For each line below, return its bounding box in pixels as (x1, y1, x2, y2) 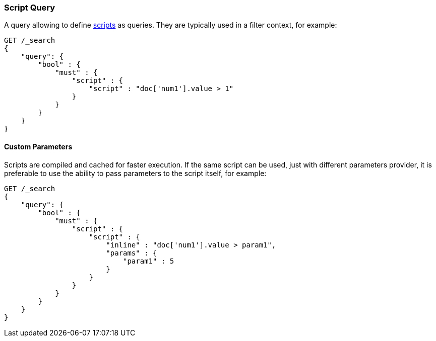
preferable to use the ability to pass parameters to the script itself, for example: (4, 168, 267, 178)
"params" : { (106, 248, 157, 257)
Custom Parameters (4, 142, 73, 151)
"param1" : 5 (123, 257, 174, 265)
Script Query (4, 3, 55, 13)
